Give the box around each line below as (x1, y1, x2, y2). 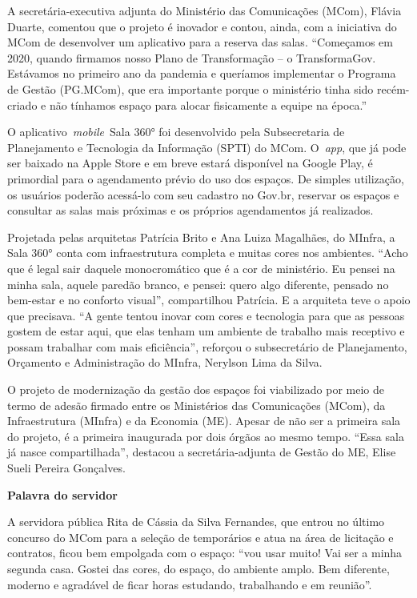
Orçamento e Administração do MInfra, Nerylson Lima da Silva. (7, 354, 323, 371)
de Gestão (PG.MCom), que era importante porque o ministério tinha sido (7, 80, 374, 97)
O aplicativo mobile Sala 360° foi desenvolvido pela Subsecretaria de (7, 123, 345, 140)
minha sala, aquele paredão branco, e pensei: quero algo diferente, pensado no (7, 275, 389, 292)
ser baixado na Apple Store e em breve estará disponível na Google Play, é (7, 155, 373, 171)
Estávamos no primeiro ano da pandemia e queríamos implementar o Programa (7, 65, 396, 82)
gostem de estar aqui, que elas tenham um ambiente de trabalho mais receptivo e (7, 323, 405, 339)
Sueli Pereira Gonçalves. (7, 460, 126, 476)
